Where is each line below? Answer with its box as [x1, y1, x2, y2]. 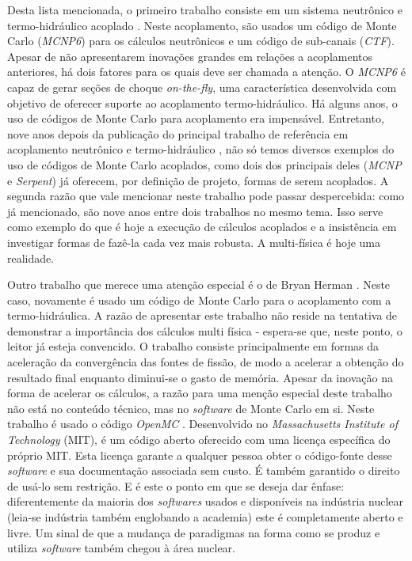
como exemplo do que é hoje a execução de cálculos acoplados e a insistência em [7, 218, 397, 235]
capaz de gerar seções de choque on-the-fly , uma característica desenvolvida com [7, 78, 397, 95]
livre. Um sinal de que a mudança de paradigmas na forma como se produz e [7, 524, 380, 540]
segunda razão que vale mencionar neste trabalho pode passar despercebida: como [7, 188, 405, 204]
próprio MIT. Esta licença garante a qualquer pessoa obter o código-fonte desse [7, 446, 392, 463]
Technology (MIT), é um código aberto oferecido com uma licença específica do [7, 431, 391, 448]
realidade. [7, 249, 55, 266]
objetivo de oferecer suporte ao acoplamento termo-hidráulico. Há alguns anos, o [7, 94, 398, 111]
